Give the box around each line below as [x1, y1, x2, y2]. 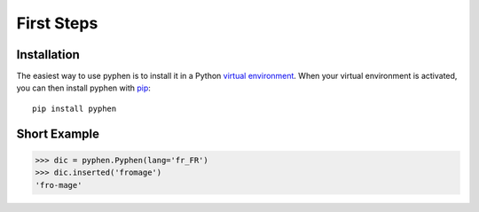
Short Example [16, 126, 100, 141]
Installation [16, 47, 80, 62]
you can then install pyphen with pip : [16, 82, 151, 93]
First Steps [16, 13, 98, 33]
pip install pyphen [32, 103, 117, 114]
